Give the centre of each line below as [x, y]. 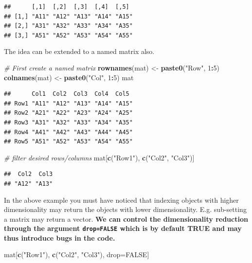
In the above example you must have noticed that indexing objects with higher [121, 200]
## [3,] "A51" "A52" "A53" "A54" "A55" [68, 35]
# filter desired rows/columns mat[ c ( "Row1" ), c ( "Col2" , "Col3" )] [99, 157]
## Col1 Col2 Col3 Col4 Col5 [67, 94]
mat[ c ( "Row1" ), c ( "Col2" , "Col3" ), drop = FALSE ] [77, 254]
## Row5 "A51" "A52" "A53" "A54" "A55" [68, 142]
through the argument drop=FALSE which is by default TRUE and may [123, 228]
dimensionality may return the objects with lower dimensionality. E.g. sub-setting [125, 209]
